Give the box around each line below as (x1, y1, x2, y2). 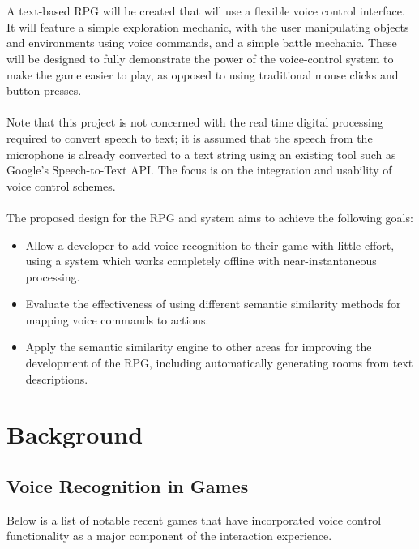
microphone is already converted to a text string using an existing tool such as (6, 145, 396, 162)
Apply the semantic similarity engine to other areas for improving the (25, 338, 372, 355)
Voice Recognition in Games (6, 474, 249, 499)
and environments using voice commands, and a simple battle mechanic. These (6, 34, 397, 51)
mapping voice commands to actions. (25, 311, 209, 328)
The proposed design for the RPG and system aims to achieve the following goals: (6, 208, 413, 225)
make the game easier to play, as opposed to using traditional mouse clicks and (6, 66, 399, 83)
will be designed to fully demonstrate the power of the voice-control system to (6, 49, 394, 66)
